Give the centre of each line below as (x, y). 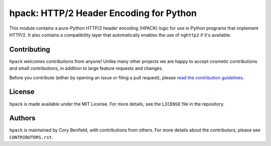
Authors (22, 118)
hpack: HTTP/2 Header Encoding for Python (103, 13)
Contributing (30, 49)
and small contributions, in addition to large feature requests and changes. (86, 68)
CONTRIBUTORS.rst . (31, 137)
